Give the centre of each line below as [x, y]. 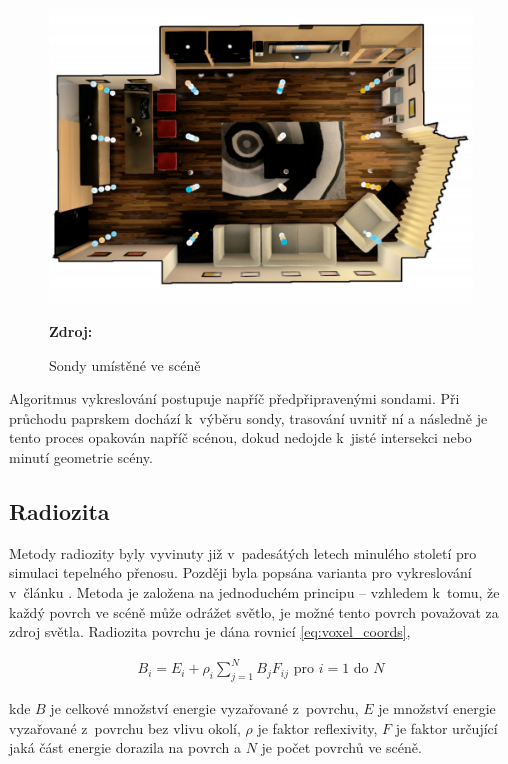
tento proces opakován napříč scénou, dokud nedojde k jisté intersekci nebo [240, 437]
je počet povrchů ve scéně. [341, 747]
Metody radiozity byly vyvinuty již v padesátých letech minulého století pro [243, 552]
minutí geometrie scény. [81, 456]
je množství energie [437, 708]
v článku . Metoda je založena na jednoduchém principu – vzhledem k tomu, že [254, 591]
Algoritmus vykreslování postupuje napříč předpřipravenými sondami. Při [234, 398]
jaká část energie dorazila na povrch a [125, 747]
